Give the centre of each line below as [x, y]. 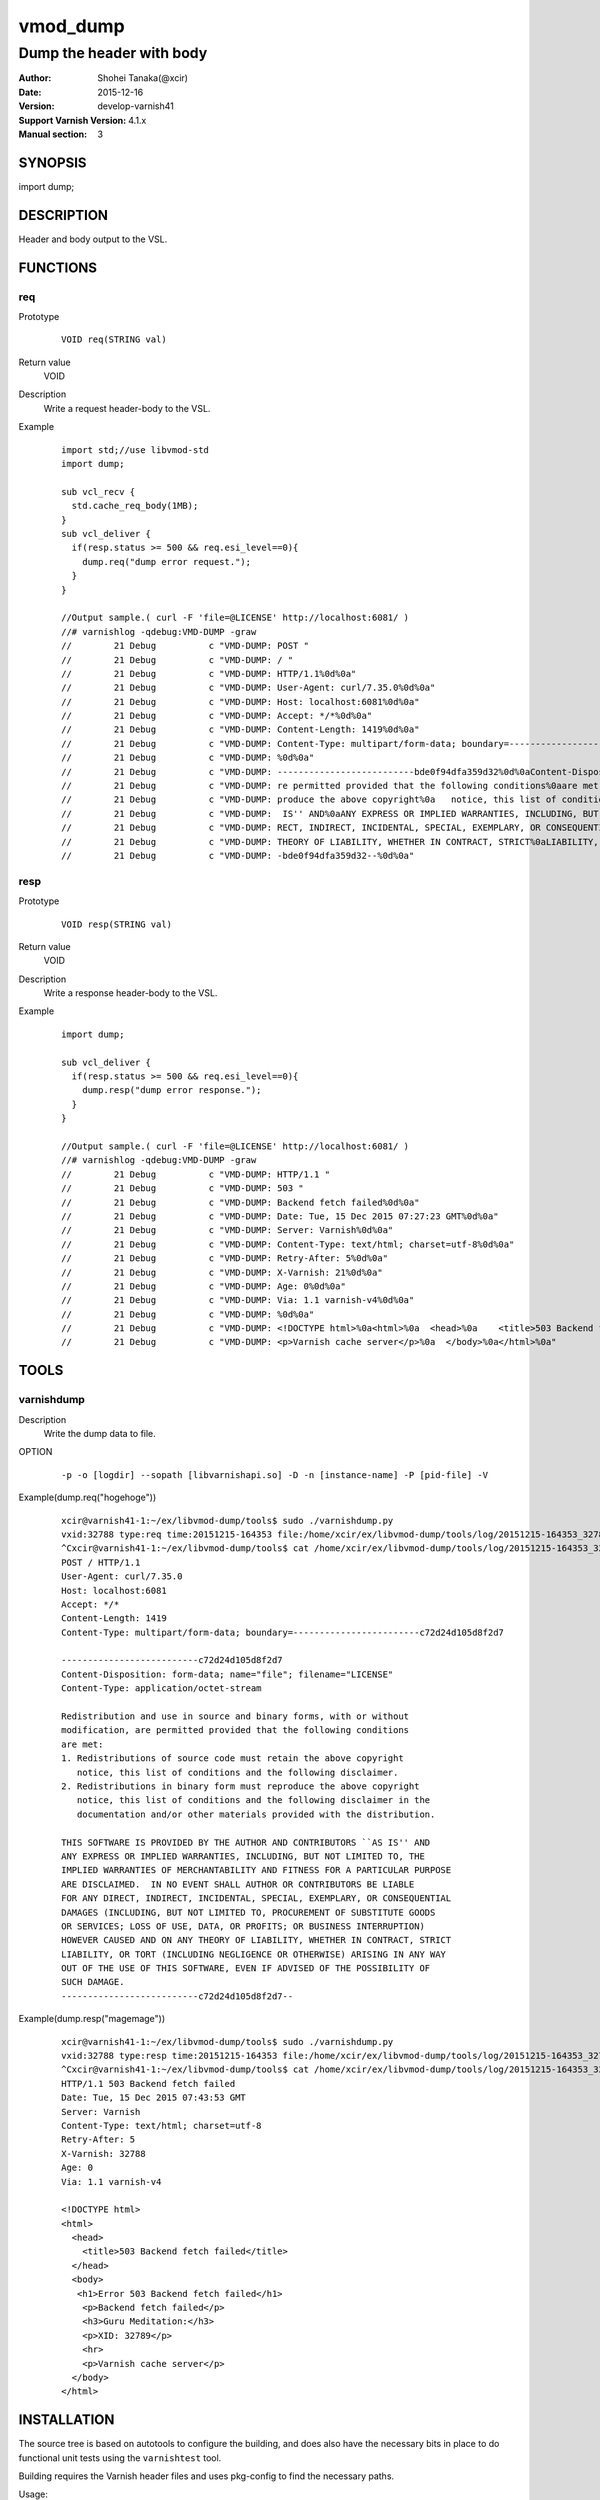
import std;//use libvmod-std [135, 449]
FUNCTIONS [58, 267]
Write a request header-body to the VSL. [127, 408]
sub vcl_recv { [98, 491]
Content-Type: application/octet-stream [161, 1688]
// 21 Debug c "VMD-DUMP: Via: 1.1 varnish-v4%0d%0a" [238, 1300]
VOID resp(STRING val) [117, 924]
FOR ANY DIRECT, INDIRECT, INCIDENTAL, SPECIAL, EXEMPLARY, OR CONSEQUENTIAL [256, 1898]
